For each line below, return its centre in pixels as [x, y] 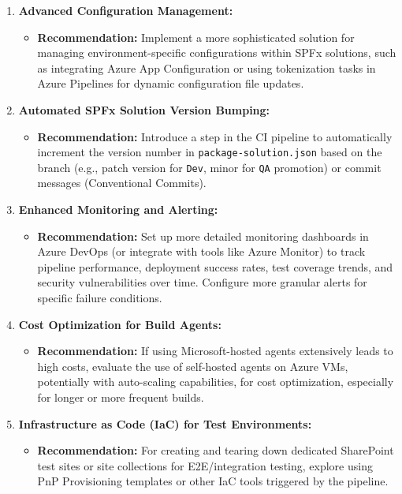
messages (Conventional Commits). [122, 183]
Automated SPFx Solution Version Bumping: [144, 109]
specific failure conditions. [100, 298]
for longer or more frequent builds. [121, 397]
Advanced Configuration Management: [126, 10]
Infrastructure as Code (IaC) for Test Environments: [165, 423]
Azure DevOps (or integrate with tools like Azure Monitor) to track [201, 251]
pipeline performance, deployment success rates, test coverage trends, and [215, 266]
